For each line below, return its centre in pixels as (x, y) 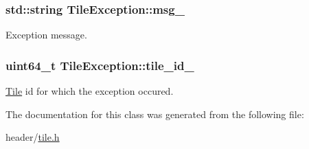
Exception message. (46, 35)
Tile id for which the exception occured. (90, 91)
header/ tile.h (33, 137)
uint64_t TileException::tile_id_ (100, 65)
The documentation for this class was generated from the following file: (155, 114)
